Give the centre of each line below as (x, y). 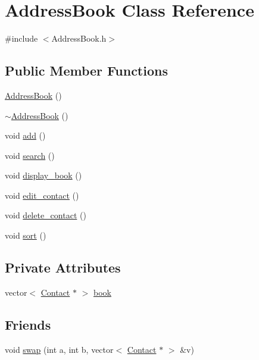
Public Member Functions (86, 71)
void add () (25, 135)
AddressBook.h (79, 38)
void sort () (26, 235)
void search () (30, 155)
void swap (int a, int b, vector (59, 349)
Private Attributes (63, 267)
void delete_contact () (46, 215)
